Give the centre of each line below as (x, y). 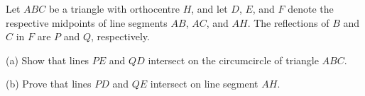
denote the (311, 8)
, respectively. (120, 36)
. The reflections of (288, 22)
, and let (209, 8)
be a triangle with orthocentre (114, 8)
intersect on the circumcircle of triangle (233, 60)
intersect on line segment (204, 84)
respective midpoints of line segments (87, 22)
